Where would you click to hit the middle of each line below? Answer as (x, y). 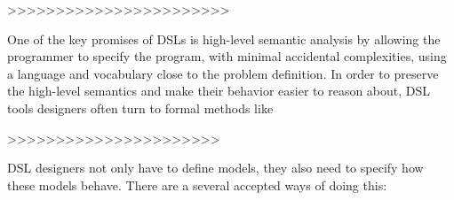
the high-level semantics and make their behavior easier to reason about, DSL (219, 91)
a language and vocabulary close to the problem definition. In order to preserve (223, 73)
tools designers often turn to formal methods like (140, 108)
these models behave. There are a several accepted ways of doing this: (197, 185)
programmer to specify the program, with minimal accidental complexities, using (227, 56)
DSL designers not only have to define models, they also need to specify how (215, 168)
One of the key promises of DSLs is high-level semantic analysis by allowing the (224, 38)
